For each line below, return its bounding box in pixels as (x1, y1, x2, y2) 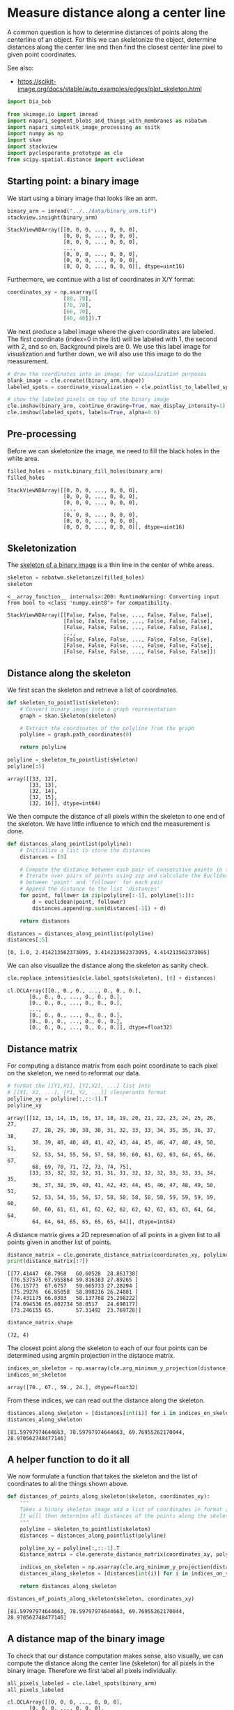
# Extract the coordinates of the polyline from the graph (19, 725, 195, 732)
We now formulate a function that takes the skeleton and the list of (7, 1472, 198, 1481)
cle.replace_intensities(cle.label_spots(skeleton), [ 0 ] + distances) (7, 975, 217, 982)
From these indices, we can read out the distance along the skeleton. (7, 1396, 205, 1405)
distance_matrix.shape (7, 1319, 73, 1326)
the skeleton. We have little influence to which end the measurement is (7, 819, 210, 828)
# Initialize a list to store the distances (19, 847, 151, 854)
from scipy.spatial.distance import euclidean (7, 156, 145, 163)
